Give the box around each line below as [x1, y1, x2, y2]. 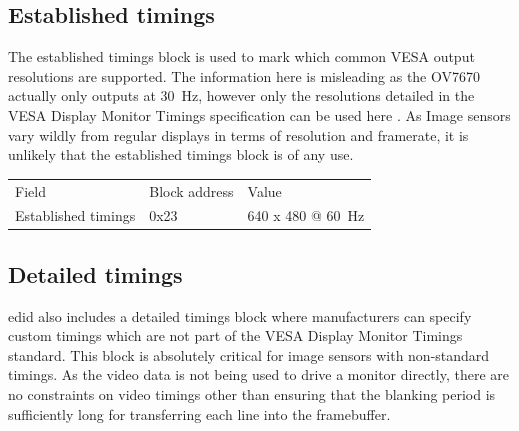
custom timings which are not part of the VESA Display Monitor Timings [8, 325, 463, 346]
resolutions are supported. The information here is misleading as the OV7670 [8, 65, 480, 86]
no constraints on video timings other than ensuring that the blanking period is [8, 384, 496, 405]
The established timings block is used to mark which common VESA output [8, 46, 475, 67]
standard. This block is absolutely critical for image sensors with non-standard [8, 344, 490, 365]
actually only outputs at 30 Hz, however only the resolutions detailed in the [8, 85, 475, 106]
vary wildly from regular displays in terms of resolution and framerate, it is [8, 124, 469, 145]
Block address [149, 180, 234, 201]
